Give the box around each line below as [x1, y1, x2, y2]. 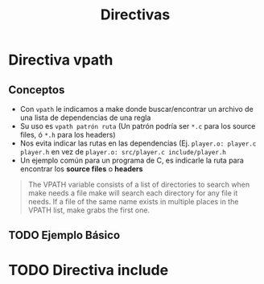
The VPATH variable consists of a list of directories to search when [27, 179, 250, 189]
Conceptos [8, 83, 65, 97]
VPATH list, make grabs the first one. [27, 205, 151, 215]
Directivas [100, 6, 171, 24]
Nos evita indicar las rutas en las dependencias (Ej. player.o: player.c [19, 138, 257, 148]
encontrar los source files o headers [19, 164, 143, 174]
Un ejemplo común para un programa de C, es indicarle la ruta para [19, 155, 244, 165]
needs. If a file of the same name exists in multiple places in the [27, 197, 239, 206]
